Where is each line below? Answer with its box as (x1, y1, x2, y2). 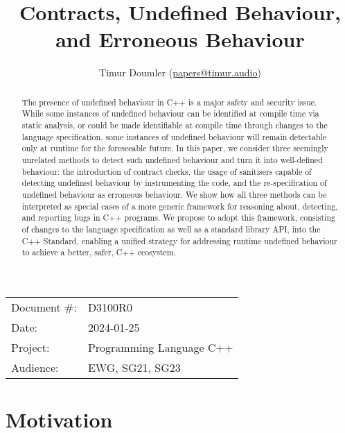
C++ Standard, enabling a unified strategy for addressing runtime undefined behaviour (21, 235, 337, 246)
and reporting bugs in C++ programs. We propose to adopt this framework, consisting (21, 212, 335, 223)
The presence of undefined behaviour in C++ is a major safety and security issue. (21, 96, 317, 108)
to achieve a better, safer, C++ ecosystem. (21, 246, 176, 258)
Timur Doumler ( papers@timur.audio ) (99, 65, 261, 80)
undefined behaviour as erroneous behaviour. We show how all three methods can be (21, 188, 327, 200)
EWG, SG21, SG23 (87, 359, 181, 375)
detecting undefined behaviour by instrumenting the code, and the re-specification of (21, 177, 327, 189)
